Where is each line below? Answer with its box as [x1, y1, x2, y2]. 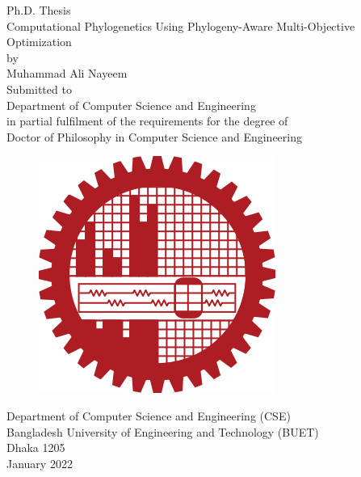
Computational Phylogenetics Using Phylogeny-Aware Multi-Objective [6, 17, 355, 34]
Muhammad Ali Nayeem [6, 65, 128, 82]
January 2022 [6, 454, 73, 471]
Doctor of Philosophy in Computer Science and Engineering [6, 128, 302, 145]
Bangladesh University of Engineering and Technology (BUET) [6, 423, 319, 440]
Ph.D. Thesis [6, 2, 71, 18]
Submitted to [6, 80, 72, 97]
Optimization [6, 33, 72, 50]
